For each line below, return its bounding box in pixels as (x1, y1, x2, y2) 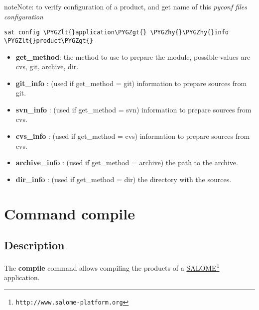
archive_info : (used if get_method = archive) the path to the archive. (15, 157, 238, 168)
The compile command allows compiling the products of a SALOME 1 (4, 261, 220, 273)
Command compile (4, 203, 135, 223)
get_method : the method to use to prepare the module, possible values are (15, 51, 251, 62)
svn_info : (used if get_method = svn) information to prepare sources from (15, 104, 252, 114)
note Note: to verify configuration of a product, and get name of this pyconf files (4, 1, 247, 11)
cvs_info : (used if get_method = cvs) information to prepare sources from (15, 131, 250, 141)
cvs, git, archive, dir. (15, 61, 79, 72)
